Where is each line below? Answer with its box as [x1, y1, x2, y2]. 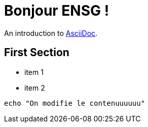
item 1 [24, 67, 44, 76]
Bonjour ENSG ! [4, 2, 109, 19]
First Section [4, 46, 69, 59]
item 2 [24, 83, 45, 92]
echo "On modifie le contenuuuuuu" [4, 99, 145, 107]
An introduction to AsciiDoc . [4, 28, 98, 37]
